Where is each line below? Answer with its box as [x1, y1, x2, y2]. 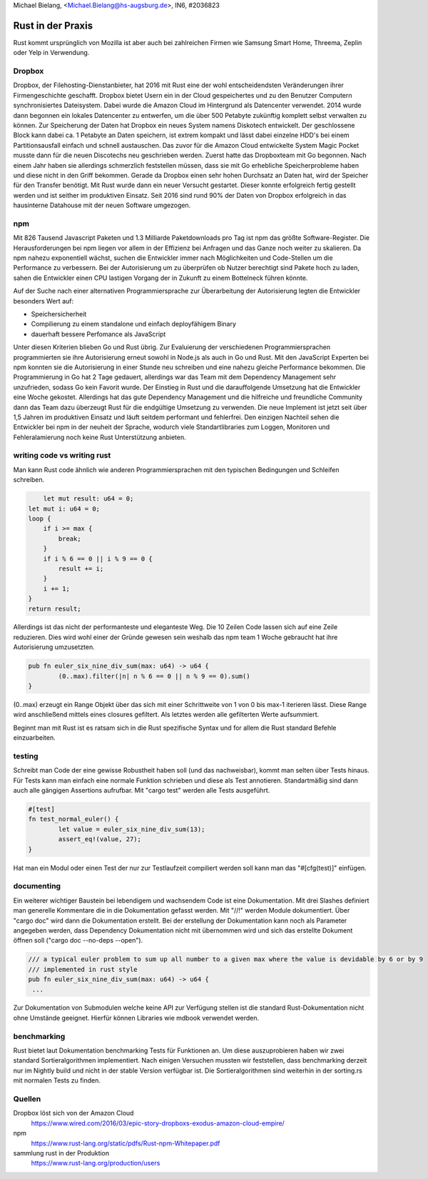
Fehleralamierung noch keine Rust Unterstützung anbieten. [13, 433, 186, 441]
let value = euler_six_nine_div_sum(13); [58, 825, 205, 833]
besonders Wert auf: [13, 296, 74, 305]
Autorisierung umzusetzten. [13, 643, 96, 651]
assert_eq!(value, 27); [58, 836, 142, 843]
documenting [13, 881, 61, 891]
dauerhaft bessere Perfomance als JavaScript [31, 329, 166, 338]
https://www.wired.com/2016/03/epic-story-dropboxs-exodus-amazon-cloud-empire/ [31, 1118, 285, 1128]
